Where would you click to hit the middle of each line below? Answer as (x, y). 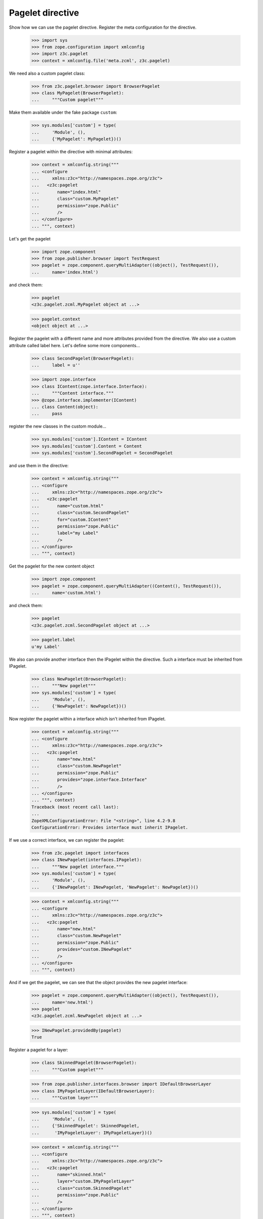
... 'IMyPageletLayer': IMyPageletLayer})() (92, 1133)
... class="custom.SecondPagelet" (80, 513)
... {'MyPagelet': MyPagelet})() (76, 139)
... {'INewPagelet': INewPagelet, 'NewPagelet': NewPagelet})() (115, 887)
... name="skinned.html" (69, 1175)
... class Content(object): (65, 407)
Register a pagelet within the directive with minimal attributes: (71, 152)
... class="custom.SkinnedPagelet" (82, 1188)
